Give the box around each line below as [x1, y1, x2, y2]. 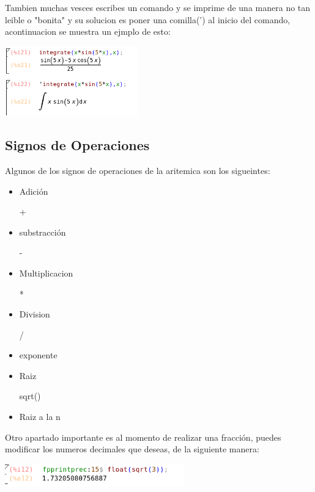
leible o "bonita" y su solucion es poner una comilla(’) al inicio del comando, [5, 13, 291, 26]
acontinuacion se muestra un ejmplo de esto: [5, 25, 171, 38]
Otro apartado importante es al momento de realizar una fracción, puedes [5, 430, 281, 443]
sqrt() [19, 389, 41, 402]
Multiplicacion [19, 266, 73, 279]
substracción [19, 225, 66, 238]
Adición [19, 184, 48, 197]
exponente [19, 349, 57, 361]
